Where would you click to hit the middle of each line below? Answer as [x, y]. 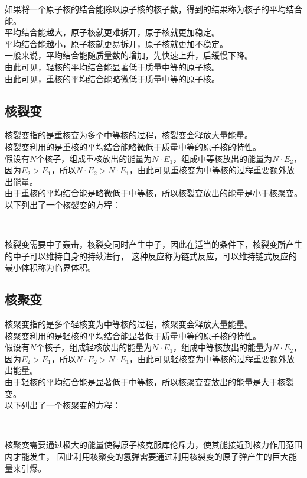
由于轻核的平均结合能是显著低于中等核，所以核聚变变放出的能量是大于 [141, 382]
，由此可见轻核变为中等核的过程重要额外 [208, 358]
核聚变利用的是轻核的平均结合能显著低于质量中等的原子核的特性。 [133, 335]
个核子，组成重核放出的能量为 [94, 158]
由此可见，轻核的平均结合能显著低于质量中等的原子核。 [112, 66]
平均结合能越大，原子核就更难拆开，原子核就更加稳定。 [112, 32]
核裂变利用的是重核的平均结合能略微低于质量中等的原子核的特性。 [133, 146]
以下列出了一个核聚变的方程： [63, 405]
